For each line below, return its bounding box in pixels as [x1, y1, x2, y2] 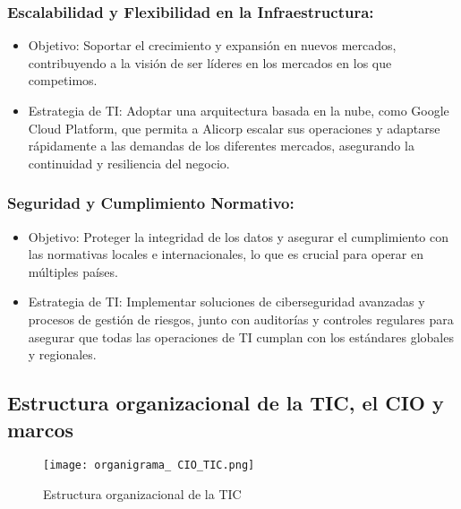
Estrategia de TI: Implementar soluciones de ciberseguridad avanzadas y [28, 292, 425, 311]
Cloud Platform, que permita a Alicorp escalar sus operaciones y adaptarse [28, 118, 440, 137]
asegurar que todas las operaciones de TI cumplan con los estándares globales [28, 327, 454, 346]
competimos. [28, 71, 98, 90]
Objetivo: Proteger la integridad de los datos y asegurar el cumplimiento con [28, 227, 449, 246]
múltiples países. [28, 262, 118, 280]
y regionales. [28, 345, 97, 364]
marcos [7, 415, 74, 443]
